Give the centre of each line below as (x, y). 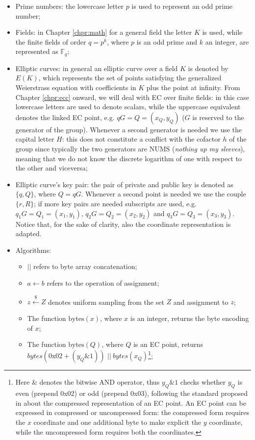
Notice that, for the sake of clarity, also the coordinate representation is (123, 224)
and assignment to (201, 302)
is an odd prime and (167, 41)
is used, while (222, 32)
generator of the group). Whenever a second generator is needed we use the (129, 129)
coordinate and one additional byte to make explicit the (117, 422)
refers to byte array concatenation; (85, 266)
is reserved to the (218, 117)
